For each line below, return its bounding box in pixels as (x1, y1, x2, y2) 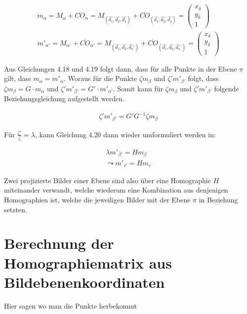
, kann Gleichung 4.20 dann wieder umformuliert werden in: (35, 129, 216, 139)
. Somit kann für (113, 83, 164, 93)
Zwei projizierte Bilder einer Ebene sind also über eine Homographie (4, 175, 211, 185)
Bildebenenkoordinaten (4, 272, 165, 292)
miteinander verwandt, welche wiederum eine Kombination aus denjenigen (4, 185, 228, 195)
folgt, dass (188, 73, 219, 83)
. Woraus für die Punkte (64, 73, 137, 83)
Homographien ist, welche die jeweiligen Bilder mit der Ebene (4, 194, 191, 204)
